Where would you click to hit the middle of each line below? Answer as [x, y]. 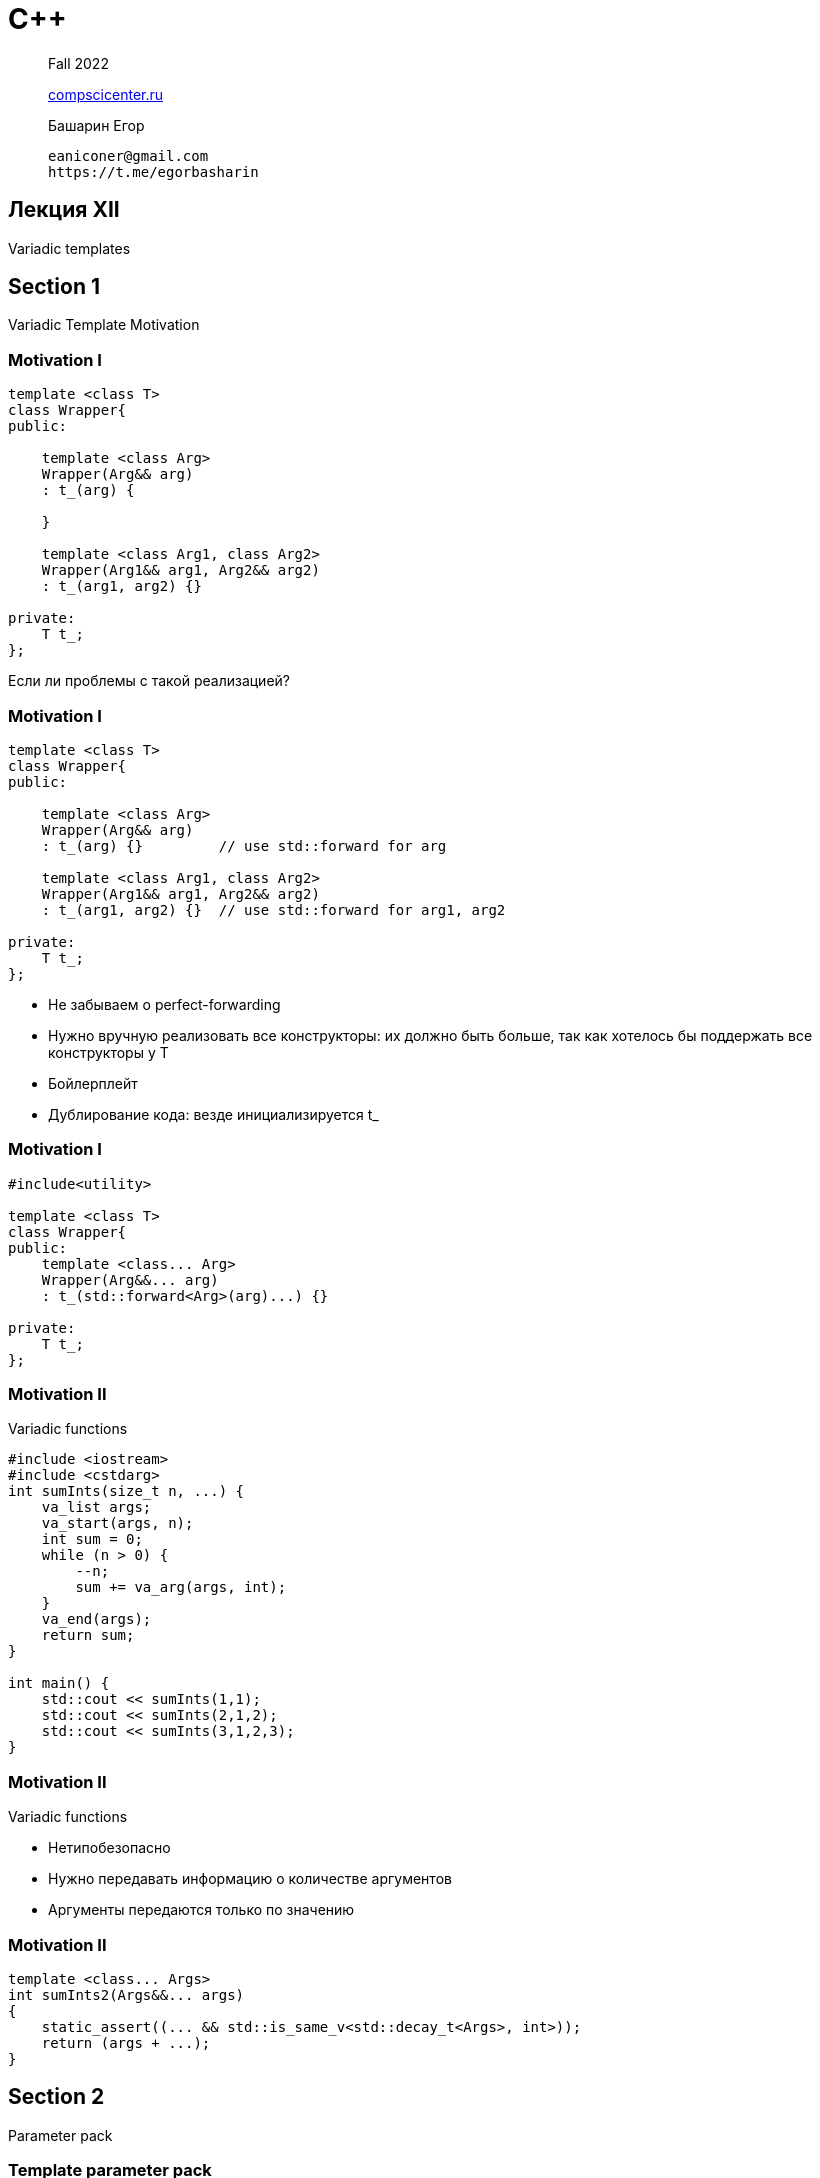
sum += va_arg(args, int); [181, 1587]
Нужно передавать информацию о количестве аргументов [250, 1879]
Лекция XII [64, 210]
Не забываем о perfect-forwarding [164, 1004]
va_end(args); [96, 1619]
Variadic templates [69, 248]
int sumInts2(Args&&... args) [126, 1994]
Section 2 [56, 2097]
